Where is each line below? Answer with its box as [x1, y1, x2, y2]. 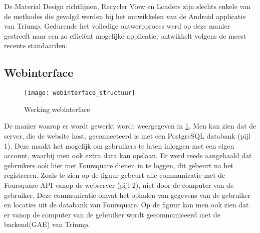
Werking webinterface [24, 103, 90, 114]
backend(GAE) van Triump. [4, 219, 90, 229]
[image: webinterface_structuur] [24, 89, 135, 97]
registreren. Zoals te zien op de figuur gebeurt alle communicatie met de [4, 170, 225, 180]
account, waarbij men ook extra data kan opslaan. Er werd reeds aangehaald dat [4, 150, 252, 161]
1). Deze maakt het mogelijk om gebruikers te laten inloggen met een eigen [4, 140, 234, 151]
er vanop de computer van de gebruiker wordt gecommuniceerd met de [4, 209, 220, 219]
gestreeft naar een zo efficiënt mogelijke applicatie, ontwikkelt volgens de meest [4, 30, 246, 41]
